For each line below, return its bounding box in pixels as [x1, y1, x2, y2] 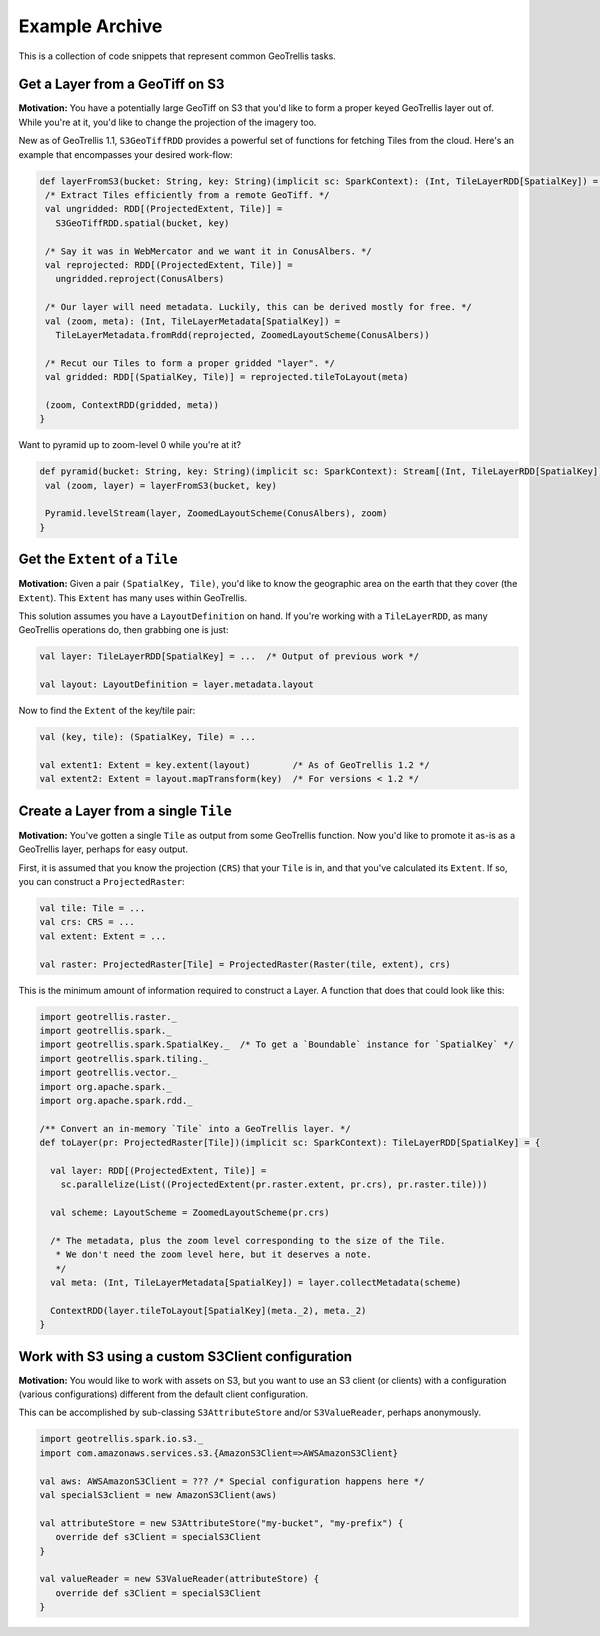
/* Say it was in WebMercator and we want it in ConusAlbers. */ [45, 245, 372, 257]
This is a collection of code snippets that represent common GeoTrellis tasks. [18, 50, 337, 62]
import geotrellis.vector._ [39, 1067, 177, 1079]
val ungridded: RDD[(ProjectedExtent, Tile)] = [45, 203, 283, 215]
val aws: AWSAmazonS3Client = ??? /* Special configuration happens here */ [39, 1475, 425, 1487]
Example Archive [18, 15, 163, 37]
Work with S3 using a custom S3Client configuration [18, 1348, 353, 1365]
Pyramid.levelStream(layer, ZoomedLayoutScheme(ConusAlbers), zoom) [45, 508, 388, 519]
